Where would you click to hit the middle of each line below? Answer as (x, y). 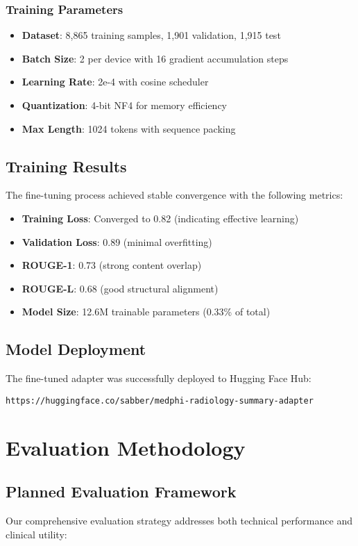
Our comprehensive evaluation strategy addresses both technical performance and (179, 520)
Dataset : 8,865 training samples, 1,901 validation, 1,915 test (151, 35)
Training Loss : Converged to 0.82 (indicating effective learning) (160, 218)
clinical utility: (36, 534)
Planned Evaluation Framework (121, 491)
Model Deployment (76, 349)
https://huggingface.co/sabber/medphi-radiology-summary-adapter (160, 400)
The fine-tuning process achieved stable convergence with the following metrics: (174, 195)
